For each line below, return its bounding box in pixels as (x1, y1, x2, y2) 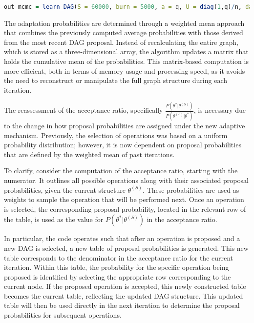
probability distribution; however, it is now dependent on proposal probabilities (4, 140, 241, 150)
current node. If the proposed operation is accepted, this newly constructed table (4, 281, 246, 291)
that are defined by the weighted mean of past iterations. (4, 149, 175, 159)
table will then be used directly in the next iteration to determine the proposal (4, 300, 240, 310)
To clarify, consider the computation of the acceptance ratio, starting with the (4, 165, 238, 176)
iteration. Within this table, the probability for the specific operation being (4, 262, 229, 272)
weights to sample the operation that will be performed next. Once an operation (4, 194, 244, 204)
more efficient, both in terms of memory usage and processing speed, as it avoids (4, 65, 245, 76)
